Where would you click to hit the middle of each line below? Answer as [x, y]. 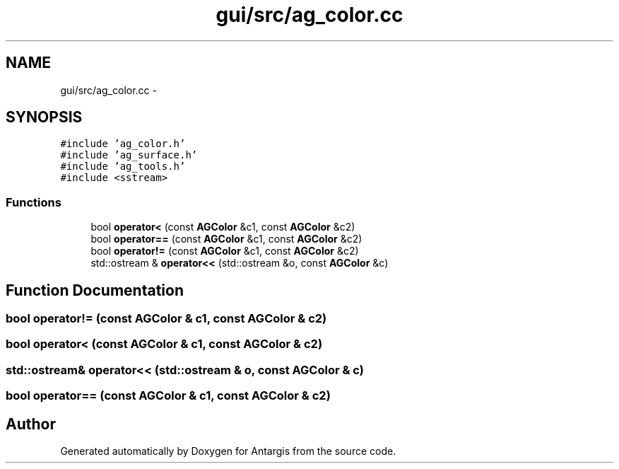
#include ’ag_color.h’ [123, 144]
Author [31, 424]
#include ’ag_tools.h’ [123, 167]
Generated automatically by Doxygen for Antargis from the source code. [228, 451]
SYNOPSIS [44, 117]
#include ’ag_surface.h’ [129, 155]
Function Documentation [95, 290]
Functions [34, 202]
